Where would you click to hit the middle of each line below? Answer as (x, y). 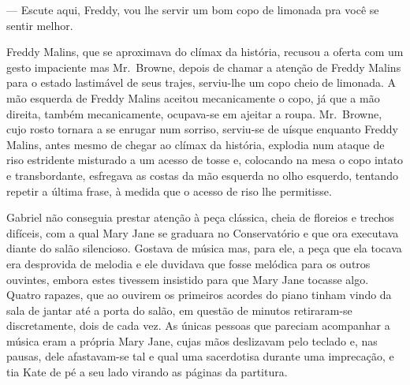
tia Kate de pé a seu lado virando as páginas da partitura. (147, 372)
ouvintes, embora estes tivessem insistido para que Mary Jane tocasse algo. (188, 279)
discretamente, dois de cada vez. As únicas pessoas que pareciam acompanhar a (198, 325)
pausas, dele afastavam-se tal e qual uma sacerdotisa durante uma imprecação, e (200, 356)
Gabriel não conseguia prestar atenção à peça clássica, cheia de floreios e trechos (200, 217)
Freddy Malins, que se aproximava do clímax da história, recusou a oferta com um (205, 52)
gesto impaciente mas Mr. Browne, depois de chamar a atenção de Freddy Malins (204, 67)
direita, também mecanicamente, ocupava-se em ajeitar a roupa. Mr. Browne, (194, 113)
